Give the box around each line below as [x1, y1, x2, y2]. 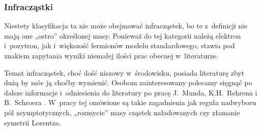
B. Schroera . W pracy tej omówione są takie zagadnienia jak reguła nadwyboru [4, 97, 256, 108]
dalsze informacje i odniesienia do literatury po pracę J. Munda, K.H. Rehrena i [4, 87, 257, 97]
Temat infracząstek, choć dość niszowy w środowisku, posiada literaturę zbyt [4, 67, 245, 78]
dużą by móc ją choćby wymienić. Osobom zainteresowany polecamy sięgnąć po [4, 77, 252, 88]
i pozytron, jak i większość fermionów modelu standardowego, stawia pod [4, 40, 235, 51]
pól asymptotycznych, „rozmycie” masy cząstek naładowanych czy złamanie [4, 107, 240, 117]
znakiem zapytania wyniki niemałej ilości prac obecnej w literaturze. [4, 50, 219, 60]
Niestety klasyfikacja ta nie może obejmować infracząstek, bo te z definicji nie [4, 20, 248, 31]
